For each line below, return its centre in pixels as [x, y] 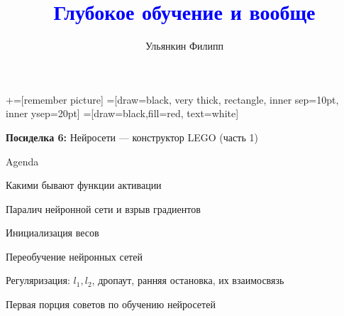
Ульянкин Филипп [184, 46]
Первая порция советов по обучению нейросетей [111, 304]
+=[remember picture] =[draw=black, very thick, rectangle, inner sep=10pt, [172, 99]
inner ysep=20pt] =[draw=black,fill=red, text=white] [122, 113]
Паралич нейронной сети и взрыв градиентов [103, 208]
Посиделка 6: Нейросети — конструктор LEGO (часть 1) [132, 137]
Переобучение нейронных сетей [74, 256]
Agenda [22, 161]
